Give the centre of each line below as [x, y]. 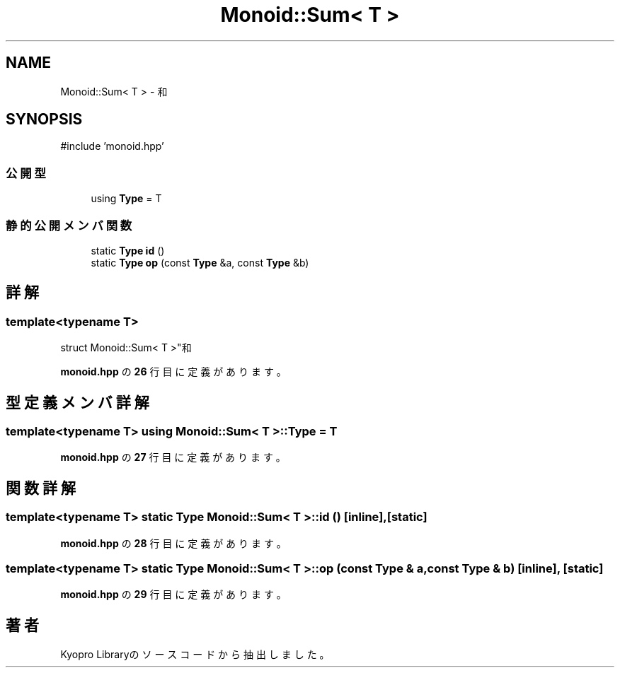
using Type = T [126, 199]
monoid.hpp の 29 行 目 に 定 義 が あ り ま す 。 [173, 595]
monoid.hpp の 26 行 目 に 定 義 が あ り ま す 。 [173, 372]
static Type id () [128, 250]
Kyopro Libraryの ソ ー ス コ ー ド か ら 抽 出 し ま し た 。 [195, 655]
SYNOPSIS [44, 119]
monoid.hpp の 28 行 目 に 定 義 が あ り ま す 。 [173, 543]
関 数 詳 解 [41, 488]
